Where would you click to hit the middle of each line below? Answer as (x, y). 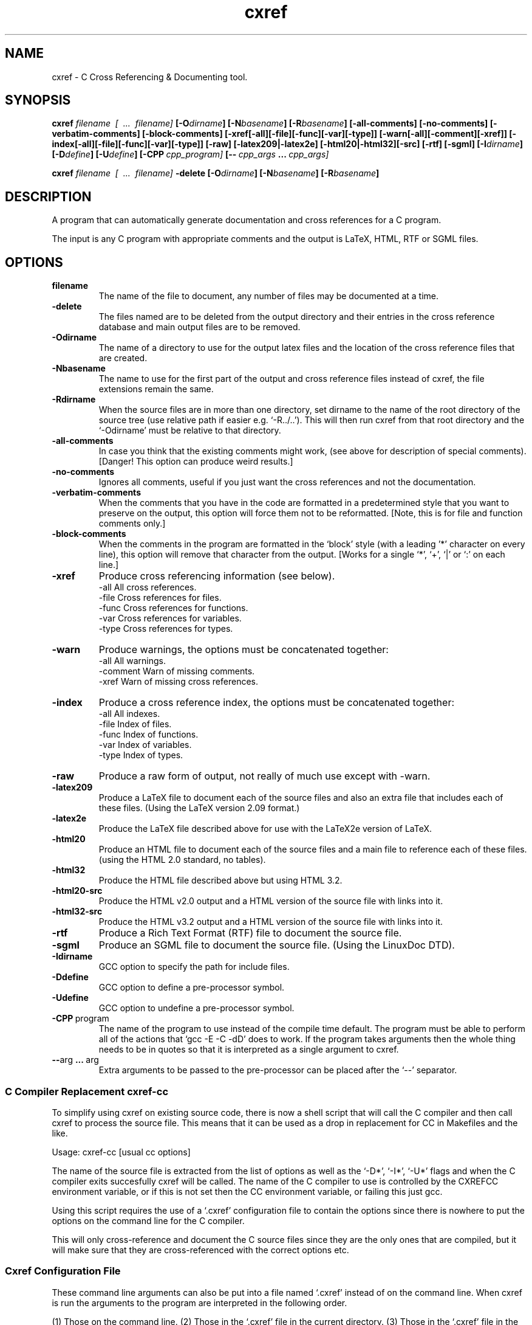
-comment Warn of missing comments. (177, 671)
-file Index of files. (135, 724)
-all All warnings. (132, 661)
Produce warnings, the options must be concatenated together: (244, 650)
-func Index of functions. (148, 735)
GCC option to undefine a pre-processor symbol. (196, 1008)
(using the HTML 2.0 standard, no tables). (182, 860)
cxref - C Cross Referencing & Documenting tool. (150, 77)
